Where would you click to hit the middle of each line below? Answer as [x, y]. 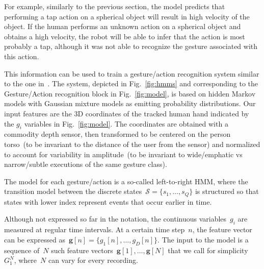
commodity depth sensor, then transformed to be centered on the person [117, 134]
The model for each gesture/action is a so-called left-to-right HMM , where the [126, 181]
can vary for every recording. [93, 260]
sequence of [22, 250]
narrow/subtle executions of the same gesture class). [86, 164]
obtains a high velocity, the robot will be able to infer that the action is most [125, 36]
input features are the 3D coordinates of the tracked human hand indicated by [127, 113]
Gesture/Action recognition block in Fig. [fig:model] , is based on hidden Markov [130, 93]
